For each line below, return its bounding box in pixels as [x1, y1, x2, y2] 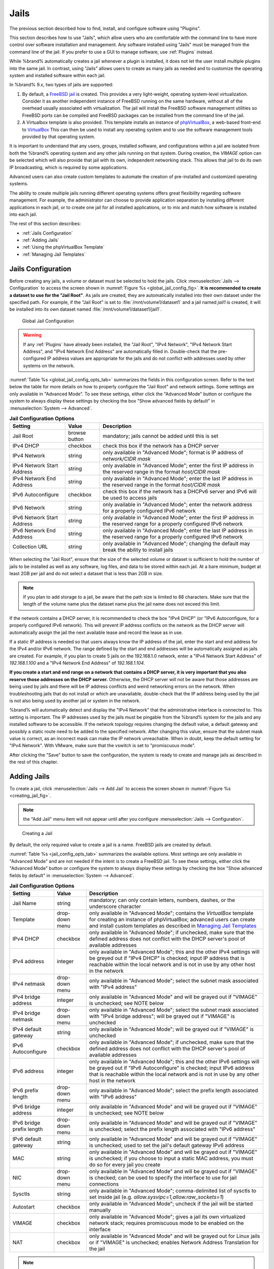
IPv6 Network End [12, 527, 56, 534]
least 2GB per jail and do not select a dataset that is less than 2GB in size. [9, 571, 163, 577]
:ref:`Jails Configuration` [22, 230, 73, 236]
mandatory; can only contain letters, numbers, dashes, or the [89, 896, 235, 904]
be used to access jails [102, 494, 157, 502]
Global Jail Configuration [22, 318, 74, 324]
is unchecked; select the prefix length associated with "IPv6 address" [89, 1126, 256, 1133]
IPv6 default [12, 1136, 42, 1143]
